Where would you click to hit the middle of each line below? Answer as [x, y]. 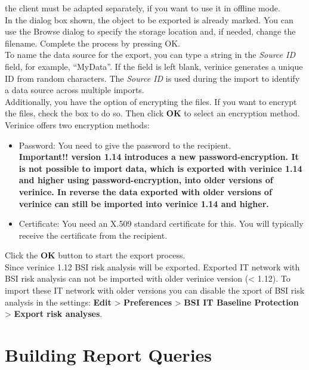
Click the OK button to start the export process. [95, 255]
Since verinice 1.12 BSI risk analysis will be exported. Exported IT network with [152, 266]
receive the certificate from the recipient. [93, 235]
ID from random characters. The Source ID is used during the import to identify [152, 78]
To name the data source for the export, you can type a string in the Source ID [150, 55]
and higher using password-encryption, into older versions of [146, 180]
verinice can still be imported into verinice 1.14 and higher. [144, 203]
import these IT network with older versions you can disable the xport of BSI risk [155, 290]
